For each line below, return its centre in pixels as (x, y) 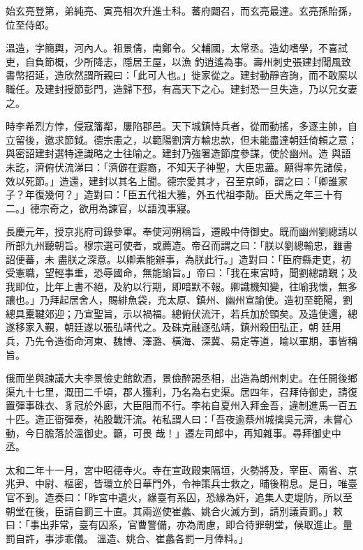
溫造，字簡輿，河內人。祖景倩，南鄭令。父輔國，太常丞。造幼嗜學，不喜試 (177, 48)
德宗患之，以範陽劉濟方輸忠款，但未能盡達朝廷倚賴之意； (225, 139)
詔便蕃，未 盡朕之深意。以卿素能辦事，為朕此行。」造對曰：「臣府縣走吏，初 (178, 259)
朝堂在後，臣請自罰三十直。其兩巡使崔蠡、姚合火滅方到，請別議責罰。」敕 (174, 511)
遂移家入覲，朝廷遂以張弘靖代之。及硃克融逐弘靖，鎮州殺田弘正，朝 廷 (169, 327)
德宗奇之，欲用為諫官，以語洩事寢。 (113, 208)
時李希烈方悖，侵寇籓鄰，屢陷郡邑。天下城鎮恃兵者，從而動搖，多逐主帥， (177, 126)
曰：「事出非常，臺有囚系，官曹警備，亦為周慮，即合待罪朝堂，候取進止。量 (179, 525)
